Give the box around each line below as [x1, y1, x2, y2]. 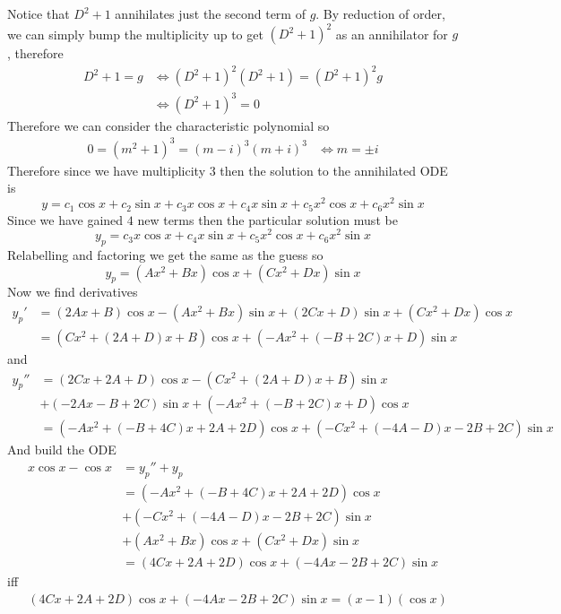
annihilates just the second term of [115, 4, 306, 22]
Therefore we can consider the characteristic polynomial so [7, 116, 330, 134]
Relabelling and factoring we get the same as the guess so [7, 246, 324, 264]
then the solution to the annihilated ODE [220, 160, 448, 179]
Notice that [7, 4, 70, 22]
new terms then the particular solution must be [137, 210, 398, 229]
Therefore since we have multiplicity [7, 160, 206, 179]
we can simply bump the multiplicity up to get [7, 24, 263, 43]
